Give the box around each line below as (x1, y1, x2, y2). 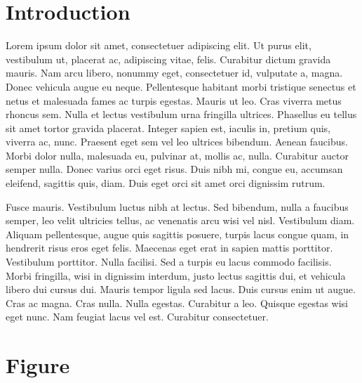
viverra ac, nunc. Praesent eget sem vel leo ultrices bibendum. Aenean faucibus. (6, 134, 348, 149)
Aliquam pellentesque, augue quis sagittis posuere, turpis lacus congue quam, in (6, 226, 349, 241)
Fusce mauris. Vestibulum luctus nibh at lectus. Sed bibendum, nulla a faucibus (6, 199, 349, 214)
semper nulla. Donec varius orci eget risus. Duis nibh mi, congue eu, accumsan (6, 162, 343, 176)
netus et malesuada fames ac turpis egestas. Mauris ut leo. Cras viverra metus (6, 93, 342, 108)
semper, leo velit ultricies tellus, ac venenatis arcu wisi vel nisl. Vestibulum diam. (6, 213, 355, 228)
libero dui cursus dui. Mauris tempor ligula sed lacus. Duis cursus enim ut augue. (6, 282, 356, 297)
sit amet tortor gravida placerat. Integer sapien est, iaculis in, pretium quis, (6, 120, 331, 135)
